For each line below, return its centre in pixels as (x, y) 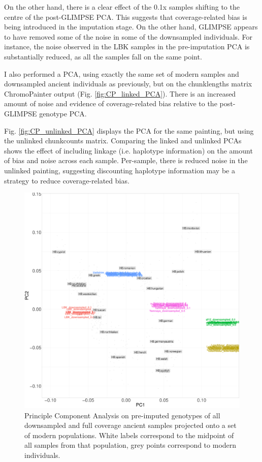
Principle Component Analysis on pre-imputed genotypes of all (122, 415)
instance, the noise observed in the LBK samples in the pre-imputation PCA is (127, 47)
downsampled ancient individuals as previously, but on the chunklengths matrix (128, 84)
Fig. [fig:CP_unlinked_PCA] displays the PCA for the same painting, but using (129, 130)
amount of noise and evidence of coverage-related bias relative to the (111, 103)
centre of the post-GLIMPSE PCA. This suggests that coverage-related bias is (126, 17)
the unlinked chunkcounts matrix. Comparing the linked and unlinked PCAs (123, 141)
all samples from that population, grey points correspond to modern (130, 445)
